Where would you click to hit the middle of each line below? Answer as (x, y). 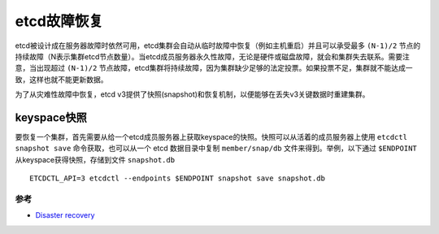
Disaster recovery (65, 215)
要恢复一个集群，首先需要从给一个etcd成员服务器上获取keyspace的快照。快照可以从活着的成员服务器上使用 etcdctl (211, 137)
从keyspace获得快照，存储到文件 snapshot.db (95, 159)
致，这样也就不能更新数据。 (61, 79)
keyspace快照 (51, 117)
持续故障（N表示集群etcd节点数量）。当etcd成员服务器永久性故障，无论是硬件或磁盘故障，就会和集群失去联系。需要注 (212, 56)
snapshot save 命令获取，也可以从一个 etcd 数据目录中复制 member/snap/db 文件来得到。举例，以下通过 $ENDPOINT (216, 148)
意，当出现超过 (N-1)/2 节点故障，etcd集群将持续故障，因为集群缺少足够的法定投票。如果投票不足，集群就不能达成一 (214, 68)
